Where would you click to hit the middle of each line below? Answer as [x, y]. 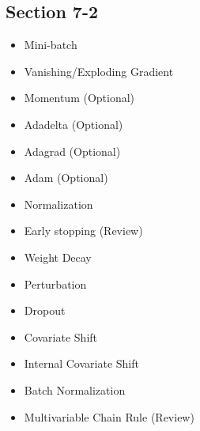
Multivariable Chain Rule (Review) [109, 416]
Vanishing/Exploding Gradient [99, 71]
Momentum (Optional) [79, 98]
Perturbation [55, 284]
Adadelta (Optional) [74, 124]
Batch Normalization [75, 389]
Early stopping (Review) [83, 231]
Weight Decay [58, 257]
